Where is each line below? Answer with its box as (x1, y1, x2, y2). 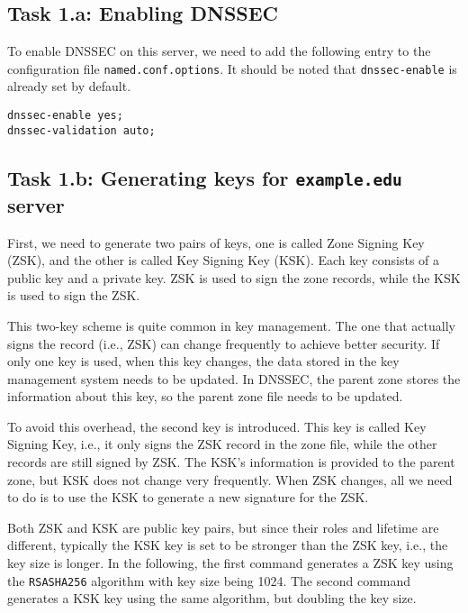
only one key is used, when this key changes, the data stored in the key (7, 352, 400, 371)
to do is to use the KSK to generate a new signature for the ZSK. (7, 488, 369, 507)
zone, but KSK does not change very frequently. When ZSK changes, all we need (7, 470, 453, 489)
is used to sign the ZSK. (7, 286, 140, 305)
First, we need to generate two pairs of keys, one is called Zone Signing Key (7, 233, 425, 252)
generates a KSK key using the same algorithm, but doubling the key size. (7, 589, 417, 608)
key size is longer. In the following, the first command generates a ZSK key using (7, 554, 454, 572)
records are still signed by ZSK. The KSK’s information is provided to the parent (7, 453, 455, 471)
